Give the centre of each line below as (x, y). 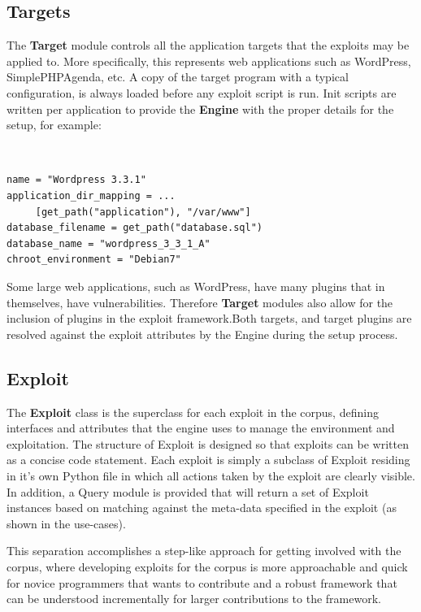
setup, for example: (54, 125)
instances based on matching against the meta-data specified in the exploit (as (202, 508)
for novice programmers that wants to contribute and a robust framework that (202, 582)
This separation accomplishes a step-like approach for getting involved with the (204, 551)
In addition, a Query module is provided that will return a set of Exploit (188, 491)
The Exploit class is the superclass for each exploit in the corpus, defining (193, 412)
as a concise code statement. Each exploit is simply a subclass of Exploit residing (208, 460)
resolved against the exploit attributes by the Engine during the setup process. (202, 334)
